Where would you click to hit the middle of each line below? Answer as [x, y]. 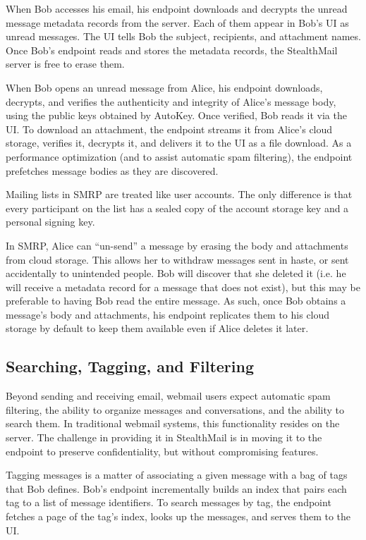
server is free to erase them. [65, 64]
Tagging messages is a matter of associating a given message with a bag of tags [177, 475]
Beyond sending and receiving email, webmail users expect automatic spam [168, 396]
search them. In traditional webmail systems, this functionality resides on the [173, 423]
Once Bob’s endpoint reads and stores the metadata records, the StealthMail [172, 50]
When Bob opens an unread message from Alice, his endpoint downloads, [164, 87]
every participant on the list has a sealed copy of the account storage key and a [177, 208]
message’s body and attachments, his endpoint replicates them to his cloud [168, 314]
